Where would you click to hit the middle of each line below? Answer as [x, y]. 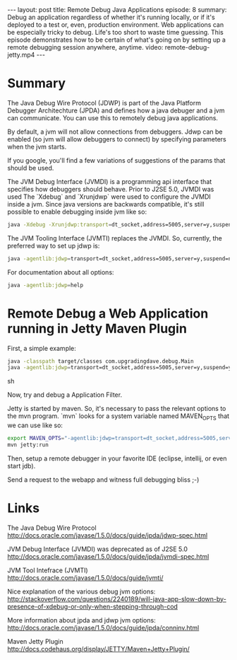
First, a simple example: [42, 348]
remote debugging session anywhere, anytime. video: [85, 47]
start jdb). [22, 465]
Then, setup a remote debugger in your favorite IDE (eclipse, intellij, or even [117, 458]
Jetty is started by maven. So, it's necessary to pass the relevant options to [117, 409]
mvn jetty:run [28, 445]
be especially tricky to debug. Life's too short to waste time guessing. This [115, 32]
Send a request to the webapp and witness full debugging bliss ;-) [103, 480]
